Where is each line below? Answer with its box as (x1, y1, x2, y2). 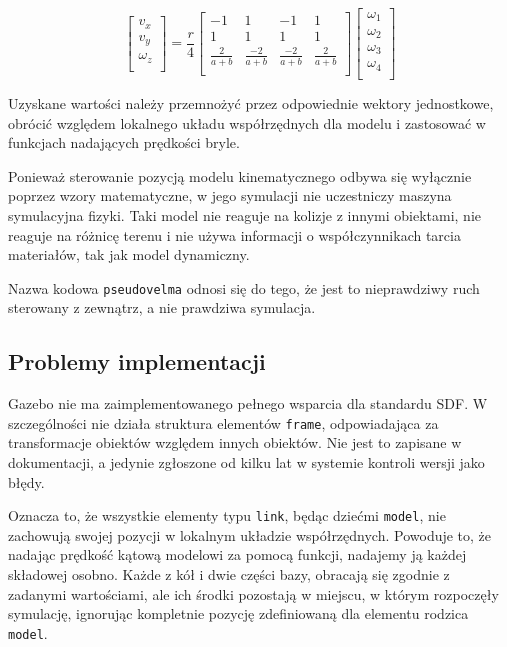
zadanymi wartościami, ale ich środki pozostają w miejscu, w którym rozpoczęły (8, 583, 499, 604)
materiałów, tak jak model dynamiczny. (8, 244, 250, 265)
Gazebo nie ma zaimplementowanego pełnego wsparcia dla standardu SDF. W (8, 393, 488, 414)
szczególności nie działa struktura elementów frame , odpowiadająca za (8, 412, 439, 433)
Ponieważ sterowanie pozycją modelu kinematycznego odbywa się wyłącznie (8, 165, 472, 186)
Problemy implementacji (8, 346, 266, 377)
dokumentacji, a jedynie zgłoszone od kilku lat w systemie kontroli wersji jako (8, 452, 485, 473)
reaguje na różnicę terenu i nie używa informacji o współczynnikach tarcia (8, 224, 461, 245)
